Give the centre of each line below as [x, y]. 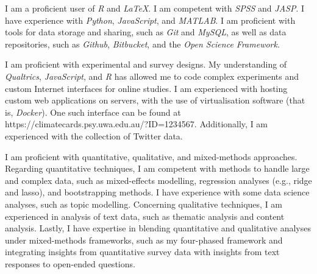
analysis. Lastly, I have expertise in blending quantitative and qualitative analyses [158, 228]
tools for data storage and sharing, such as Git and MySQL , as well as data [146, 32]
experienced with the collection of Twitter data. [94, 135]
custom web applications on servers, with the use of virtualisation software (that [155, 100]
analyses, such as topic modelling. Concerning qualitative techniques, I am [144, 204]
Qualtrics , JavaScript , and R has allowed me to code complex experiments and [152, 76]
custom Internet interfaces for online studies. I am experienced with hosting [146, 88]
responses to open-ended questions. [70, 263]
